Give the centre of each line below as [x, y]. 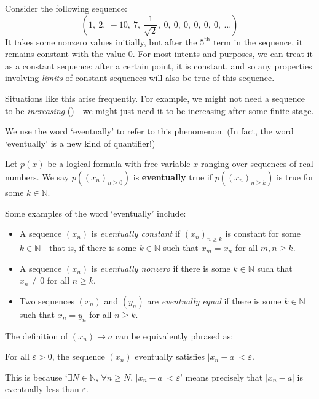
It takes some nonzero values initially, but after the [101, 41]
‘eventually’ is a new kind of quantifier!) [80, 143]
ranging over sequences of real [257, 164]
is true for [295, 176]
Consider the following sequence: [66, 8]
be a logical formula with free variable [119, 164]
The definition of [37, 335]
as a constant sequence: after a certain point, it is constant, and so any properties [159, 65]
